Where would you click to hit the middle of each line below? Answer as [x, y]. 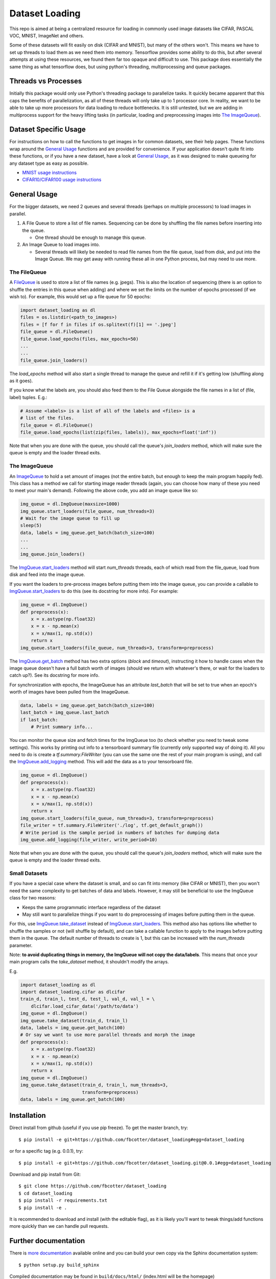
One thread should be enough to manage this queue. [91, 237]
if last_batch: [39, 720]
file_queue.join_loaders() [54, 360]
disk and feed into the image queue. [47, 575]
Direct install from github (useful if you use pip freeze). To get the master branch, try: [99, 1128]
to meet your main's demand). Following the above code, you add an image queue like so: [104, 491]
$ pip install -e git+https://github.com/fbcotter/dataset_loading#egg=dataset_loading [132, 1139]
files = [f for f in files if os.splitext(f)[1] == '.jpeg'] [98, 324]
